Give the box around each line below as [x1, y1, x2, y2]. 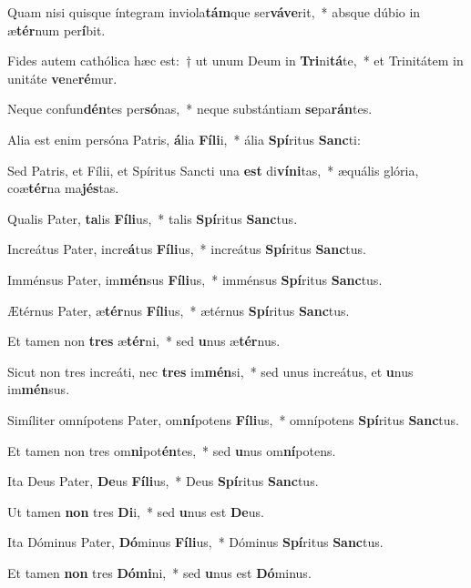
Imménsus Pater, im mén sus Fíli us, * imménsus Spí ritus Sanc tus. [7, 269, 383, 289]
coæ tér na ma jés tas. [7, 178, 119, 198]
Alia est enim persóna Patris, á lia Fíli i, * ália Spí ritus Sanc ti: [7, 129, 361, 148]
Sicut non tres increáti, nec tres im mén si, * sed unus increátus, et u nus [7, 361, 414, 380]
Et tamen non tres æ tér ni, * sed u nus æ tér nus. [7, 331, 281, 350]
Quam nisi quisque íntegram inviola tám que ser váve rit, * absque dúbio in [7, 3, 421, 21]
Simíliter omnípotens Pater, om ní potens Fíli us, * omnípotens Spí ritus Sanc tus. [7, 410, 459, 429]
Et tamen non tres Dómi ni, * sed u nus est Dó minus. [7, 563, 312, 582]
